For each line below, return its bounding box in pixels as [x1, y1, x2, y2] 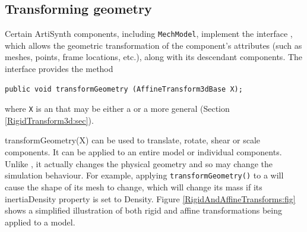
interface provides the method [5, 62, 113, 75]
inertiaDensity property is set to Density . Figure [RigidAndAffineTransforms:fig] [5, 192, 296, 205]
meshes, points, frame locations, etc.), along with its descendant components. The [5, 51, 303, 63]
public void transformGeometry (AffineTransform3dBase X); [5, 84, 243, 93]
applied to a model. [5, 215, 75, 228]
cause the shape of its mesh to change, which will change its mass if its [5, 180, 262, 193]
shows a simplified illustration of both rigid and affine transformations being [5, 204, 282, 217]
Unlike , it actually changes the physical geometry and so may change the [5, 157, 273, 170]
